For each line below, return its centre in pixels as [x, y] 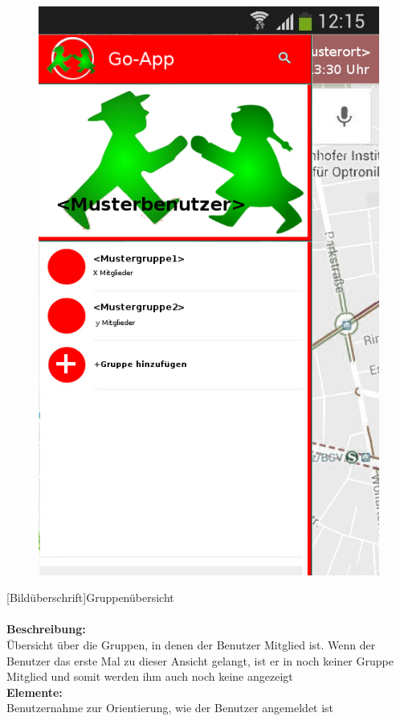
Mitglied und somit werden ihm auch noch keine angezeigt [150, 676]
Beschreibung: [46, 629]
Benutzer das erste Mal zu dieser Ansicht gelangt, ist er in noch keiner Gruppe [200, 660]
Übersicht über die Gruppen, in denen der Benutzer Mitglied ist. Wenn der [191, 645]
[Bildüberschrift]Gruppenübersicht [90, 597]
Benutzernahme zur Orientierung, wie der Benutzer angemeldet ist [170, 708]
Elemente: [35, 692]
